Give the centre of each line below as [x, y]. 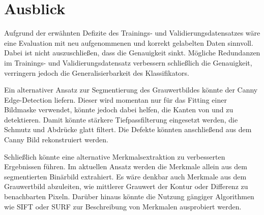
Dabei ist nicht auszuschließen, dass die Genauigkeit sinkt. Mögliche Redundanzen [132, 53]
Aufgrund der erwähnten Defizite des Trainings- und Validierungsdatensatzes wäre [132, 33]
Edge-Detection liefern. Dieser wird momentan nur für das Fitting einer [115, 99]
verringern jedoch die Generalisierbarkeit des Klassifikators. [97, 72]
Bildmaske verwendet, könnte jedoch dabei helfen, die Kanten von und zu [119, 110]
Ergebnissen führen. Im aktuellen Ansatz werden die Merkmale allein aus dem [126, 166]
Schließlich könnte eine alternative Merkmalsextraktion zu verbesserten [115, 156]
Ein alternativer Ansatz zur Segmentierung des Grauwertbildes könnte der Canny [131, 90]
